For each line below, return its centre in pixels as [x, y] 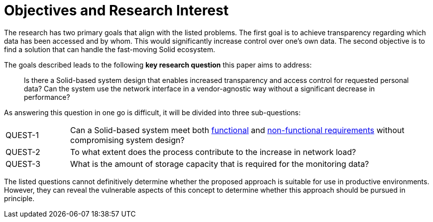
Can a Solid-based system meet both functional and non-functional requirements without [237, 130]
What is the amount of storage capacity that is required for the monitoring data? [220, 164]
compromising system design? [127, 140]
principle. [19, 198]
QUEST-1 [22, 135]
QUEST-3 [23, 164]
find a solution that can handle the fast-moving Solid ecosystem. [110, 49]
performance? [47, 97]
